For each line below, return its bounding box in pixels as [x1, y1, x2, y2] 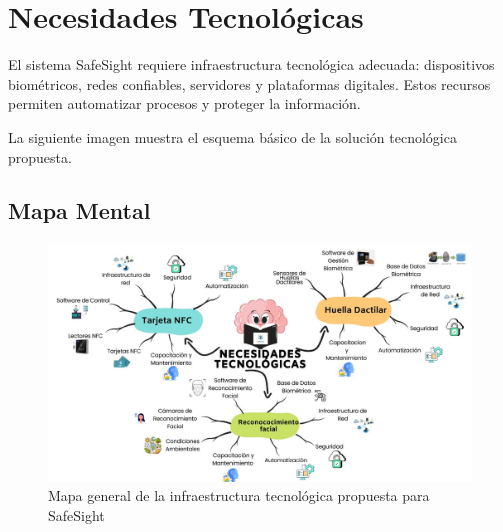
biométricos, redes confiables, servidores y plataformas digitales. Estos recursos [8, 73, 491, 94]
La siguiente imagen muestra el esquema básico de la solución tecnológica [8, 126, 457, 147]
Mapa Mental [8, 195, 151, 226]
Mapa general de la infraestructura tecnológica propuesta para [48, 485, 430, 506]
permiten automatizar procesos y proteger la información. [8, 93, 361, 114]
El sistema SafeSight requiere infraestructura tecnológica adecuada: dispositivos [8, 54, 495, 75]
